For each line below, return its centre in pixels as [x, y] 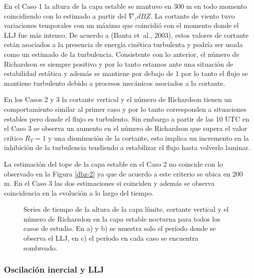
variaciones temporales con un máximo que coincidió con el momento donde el [121, 25]
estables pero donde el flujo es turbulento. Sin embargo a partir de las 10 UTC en [127, 118]
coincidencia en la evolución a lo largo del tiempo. [79, 192]
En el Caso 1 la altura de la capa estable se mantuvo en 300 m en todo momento [126, 6]
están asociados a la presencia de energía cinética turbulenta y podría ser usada [124, 44]
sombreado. [40, 247]
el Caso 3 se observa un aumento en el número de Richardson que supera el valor [126, 128]
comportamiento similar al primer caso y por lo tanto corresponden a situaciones [125, 109]
